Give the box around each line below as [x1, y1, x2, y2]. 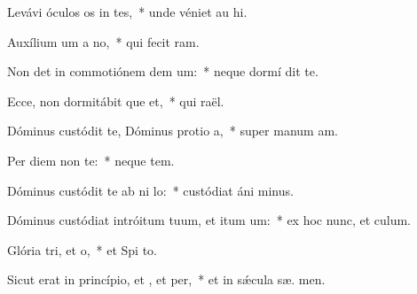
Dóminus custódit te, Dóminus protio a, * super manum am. [7, 121, 338, 140]
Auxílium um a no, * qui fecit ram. [7, 32, 200, 50]
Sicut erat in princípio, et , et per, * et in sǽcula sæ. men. [7, 270, 326, 289]
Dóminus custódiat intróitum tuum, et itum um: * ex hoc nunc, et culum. [7, 211, 412, 229]
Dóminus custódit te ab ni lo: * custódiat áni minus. [7, 181, 294, 199]
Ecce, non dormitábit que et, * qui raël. [7, 91, 224, 110]
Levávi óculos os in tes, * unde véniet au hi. [7, 3, 248, 20]
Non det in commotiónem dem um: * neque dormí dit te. [7, 62, 319, 81]
